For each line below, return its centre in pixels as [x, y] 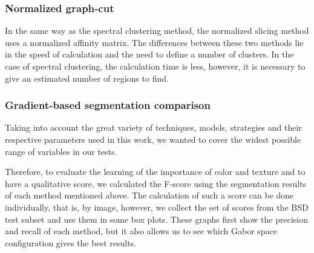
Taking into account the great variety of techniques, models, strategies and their [153, 127]
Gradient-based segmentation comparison [108, 105]
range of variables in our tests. [61, 151]
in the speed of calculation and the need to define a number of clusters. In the [149, 54]
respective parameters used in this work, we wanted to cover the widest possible [153, 139]
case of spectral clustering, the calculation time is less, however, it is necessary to [155, 66]
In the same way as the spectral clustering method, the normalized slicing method [157, 31]
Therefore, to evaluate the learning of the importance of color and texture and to [155, 172]
